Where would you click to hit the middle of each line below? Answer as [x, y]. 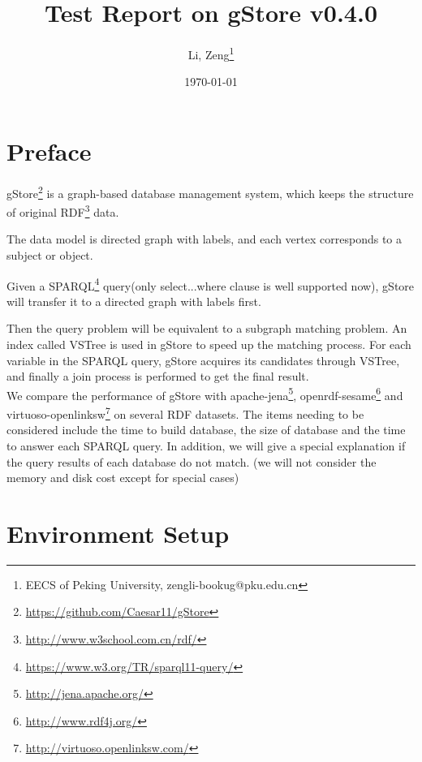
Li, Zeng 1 [211, 53]
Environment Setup [118, 533]
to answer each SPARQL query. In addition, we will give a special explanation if [206, 445]
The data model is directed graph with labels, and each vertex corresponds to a [204, 239]
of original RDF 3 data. [63, 211]
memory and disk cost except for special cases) [123, 478]
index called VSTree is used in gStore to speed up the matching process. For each [209, 344]
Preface [49, 151]
